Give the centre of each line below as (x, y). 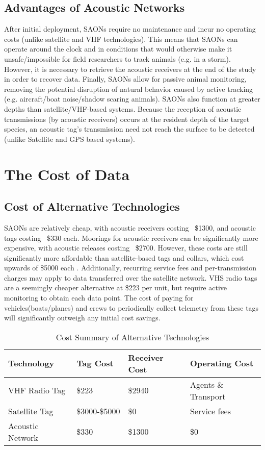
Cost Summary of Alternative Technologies (132, 337)
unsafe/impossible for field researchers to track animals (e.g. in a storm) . (117, 58)
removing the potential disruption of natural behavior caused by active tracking (129, 89)
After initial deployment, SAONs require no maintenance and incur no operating (130, 29)
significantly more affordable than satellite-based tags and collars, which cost (124, 257)
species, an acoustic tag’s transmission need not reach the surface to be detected (129, 129)
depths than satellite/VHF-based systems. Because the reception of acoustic (123, 108)
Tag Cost (95, 363)
